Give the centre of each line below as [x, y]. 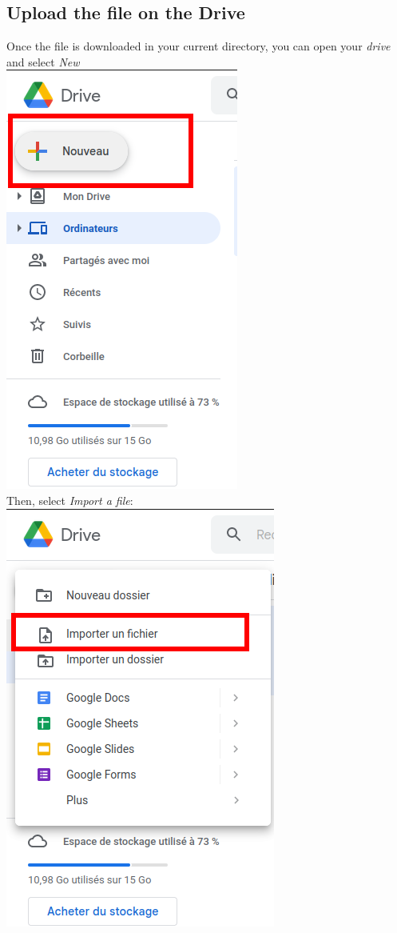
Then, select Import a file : [70, 500]
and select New [43, 61]
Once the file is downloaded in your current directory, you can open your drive [198, 46]
